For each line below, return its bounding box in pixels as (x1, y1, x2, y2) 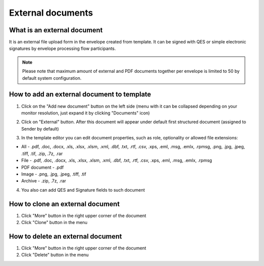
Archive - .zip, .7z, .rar (21, 178, 66, 184)
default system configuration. (22, 75, 82, 81)
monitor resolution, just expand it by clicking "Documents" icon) (21, 110, 150, 116)
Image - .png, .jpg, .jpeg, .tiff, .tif (21, 171, 87, 177)
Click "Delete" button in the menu (21, 252, 89, 258)
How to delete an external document (9, 232, 122, 241)
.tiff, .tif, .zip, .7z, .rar (21, 151, 63, 156)
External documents (9, 7, 93, 18)
